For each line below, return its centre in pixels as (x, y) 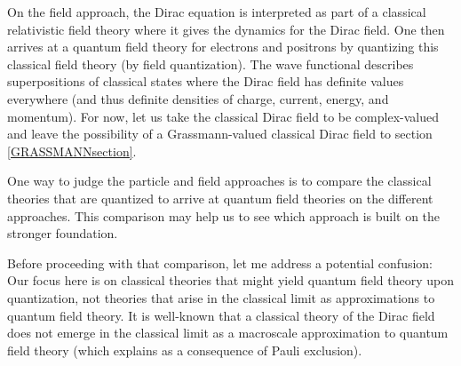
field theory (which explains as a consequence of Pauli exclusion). (185, 350)
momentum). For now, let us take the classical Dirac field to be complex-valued (223, 116)
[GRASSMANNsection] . (72, 151)
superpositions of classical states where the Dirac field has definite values (206, 81)
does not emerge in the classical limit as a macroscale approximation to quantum (228, 333)
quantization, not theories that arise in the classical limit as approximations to (221, 297)
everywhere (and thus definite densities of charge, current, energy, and (198, 98)
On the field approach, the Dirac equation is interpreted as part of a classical (217, 12)
